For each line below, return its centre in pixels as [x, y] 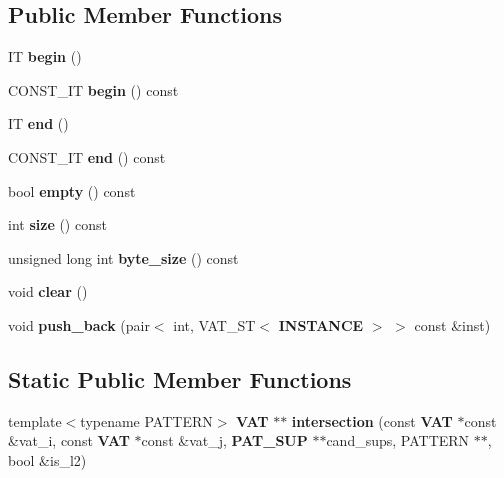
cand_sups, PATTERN [398, 440]
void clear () [48, 291]
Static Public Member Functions [180, 378]
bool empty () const [72, 190]
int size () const [57, 224]
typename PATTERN [146, 420]
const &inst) [452, 324]
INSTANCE [321, 324]
